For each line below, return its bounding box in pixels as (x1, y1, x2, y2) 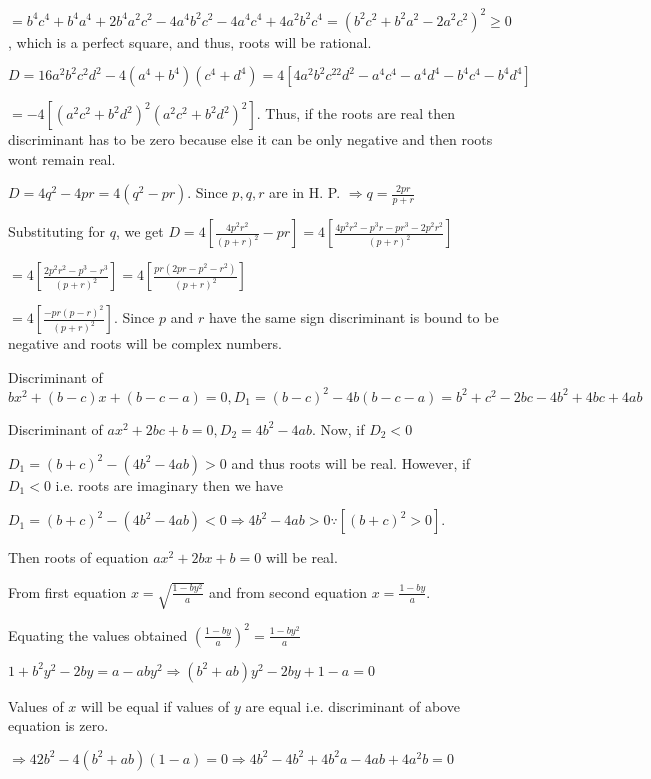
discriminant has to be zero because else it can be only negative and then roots (8, 129, 493, 150)
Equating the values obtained (8, 624, 188, 645)
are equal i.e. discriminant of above (245, 695, 460, 716)
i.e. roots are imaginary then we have (55, 474, 283, 495)
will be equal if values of (81, 695, 230, 716)
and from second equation (209, 581, 368, 602)
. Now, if (312, 418, 365, 439)
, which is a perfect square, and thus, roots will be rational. (8, 31, 372, 52)
